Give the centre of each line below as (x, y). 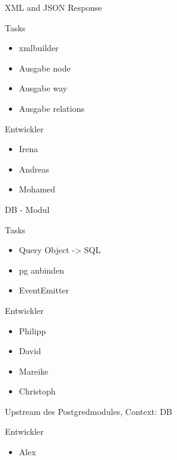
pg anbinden (41, 270)
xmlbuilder (39, 48)
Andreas (34, 169)
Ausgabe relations (52, 108)
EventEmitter (44, 290)
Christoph (37, 391)
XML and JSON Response (53, 7)
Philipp (32, 330)
